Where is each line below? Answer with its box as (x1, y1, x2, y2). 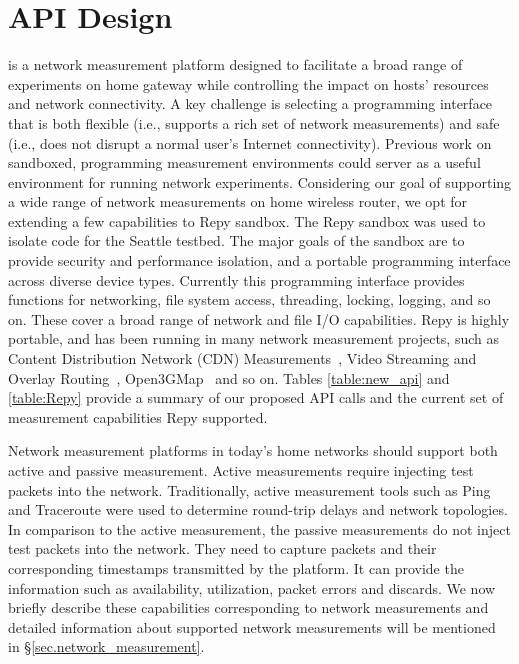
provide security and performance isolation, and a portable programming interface (8, 250, 511, 271)
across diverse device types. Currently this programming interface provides (8, 269, 465, 290)
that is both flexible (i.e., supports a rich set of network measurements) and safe (8, 112, 500, 133)
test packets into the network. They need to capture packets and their (8, 538, 437, 559)
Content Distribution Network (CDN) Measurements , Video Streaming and (8, 348, 477, 369)
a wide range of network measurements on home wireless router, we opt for (8, 191, 468, 212)
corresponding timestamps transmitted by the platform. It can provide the (8, 557, 464, 578)
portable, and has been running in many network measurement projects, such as (8, 328, 499, 349)
